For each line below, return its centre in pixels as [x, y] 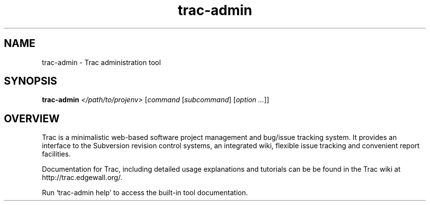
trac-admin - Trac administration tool [101, 62]
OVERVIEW [32, 118]
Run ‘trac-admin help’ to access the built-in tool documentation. [145, 193]
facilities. [56, 154]
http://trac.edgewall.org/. [82, 178]
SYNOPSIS [31, 81]
